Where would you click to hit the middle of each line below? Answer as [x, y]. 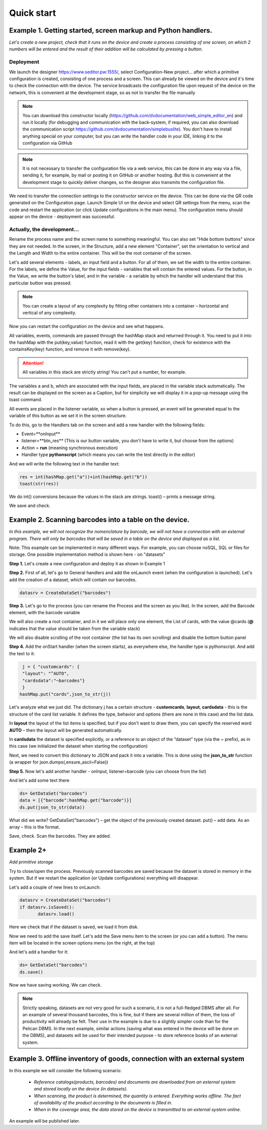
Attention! [33, 363]
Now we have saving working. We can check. [55, 985]
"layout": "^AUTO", [46, 674]
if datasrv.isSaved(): [47, 907]
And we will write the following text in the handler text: [64, 464]
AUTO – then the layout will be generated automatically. [66, 730]
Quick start [33, 13]
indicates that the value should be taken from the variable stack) [75, 629]
